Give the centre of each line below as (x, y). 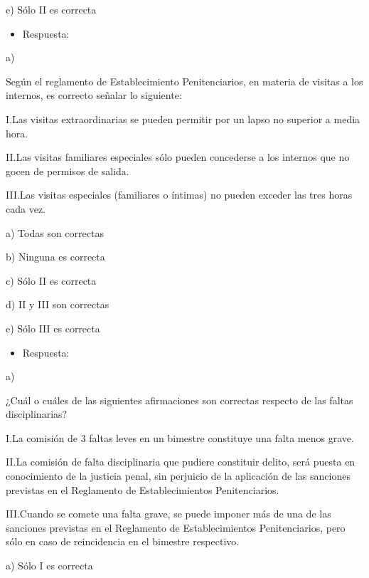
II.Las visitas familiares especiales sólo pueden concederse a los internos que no (178, 157)
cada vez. (26, 208)
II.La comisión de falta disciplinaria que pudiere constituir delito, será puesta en (181, 462)
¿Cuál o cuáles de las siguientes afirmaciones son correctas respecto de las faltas (180, 400)
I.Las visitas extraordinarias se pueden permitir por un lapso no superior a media (183, 119)
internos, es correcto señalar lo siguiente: (94, 95)
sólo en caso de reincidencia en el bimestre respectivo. (123, 541)
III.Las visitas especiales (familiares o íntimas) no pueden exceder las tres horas (179, 195)
